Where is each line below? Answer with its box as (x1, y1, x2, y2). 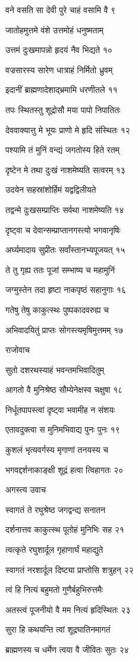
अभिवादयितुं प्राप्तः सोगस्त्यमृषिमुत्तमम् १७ (5, 323, 124, 336)
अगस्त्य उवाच (5, 483, 46, 496)
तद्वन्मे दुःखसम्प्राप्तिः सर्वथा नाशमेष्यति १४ (5, 203, 124, 215)
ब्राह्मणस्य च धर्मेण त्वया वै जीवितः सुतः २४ (5, 643, 129, 655)
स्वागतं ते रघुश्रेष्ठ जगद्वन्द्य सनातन (5, 503, 105, 515)
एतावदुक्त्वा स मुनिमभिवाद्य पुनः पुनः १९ (5, 423, 120, 436)
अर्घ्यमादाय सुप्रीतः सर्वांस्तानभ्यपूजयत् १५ (5, 243, 126, 256)
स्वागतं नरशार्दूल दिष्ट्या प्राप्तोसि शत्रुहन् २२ (5, 563, 134, 575)
